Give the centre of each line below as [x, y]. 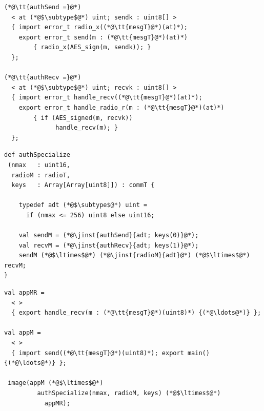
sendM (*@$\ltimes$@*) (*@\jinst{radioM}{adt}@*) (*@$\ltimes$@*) [134, 255]
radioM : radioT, [41, 175]
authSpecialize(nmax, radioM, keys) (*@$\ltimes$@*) [129, 393]
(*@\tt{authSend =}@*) [43, 7]
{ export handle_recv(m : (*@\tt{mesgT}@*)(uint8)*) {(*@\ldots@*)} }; [136, 313]
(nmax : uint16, [39, 165]
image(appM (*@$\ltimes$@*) [56, 383]
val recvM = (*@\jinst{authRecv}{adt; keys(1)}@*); [109, 245]
